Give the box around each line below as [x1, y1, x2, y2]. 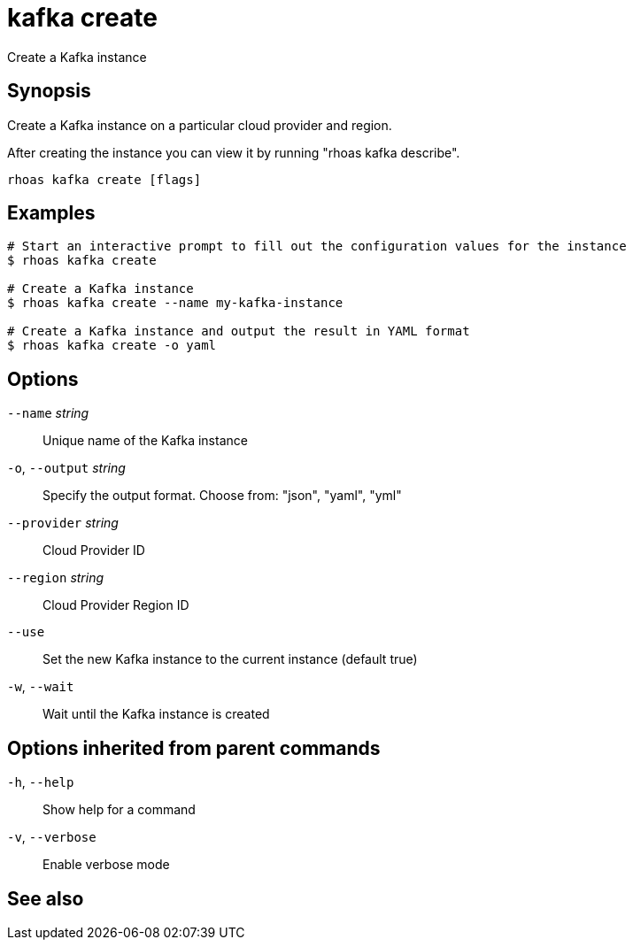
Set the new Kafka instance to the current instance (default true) [42, 651, 418, 667]
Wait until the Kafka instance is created [42, 706, 270, 722]
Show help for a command [42, 802, 196, 818]
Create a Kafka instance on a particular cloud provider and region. [7, 117, 392, 133]
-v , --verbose [7, 829, 96, 845]
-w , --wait [7, 679, 74, 695]
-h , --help [7, 774, 74, 790]
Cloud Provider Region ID [42, 597, 189, 613]
